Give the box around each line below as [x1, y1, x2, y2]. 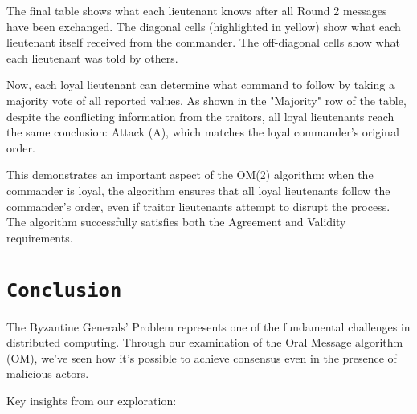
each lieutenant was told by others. [6, 49, 178, 66]
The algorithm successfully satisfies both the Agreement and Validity [6, 213, 346, 230]
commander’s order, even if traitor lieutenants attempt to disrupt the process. [6, 197, 390, 214]
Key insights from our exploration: [6, 392, 177, 408]
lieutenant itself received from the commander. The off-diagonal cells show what [6, 34, 400, 51]
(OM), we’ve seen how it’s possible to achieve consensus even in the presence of [6, 349, 397, 366]
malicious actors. [6, 365, 89, 382]
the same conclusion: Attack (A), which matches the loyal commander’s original [6, 124, 399, 140]
